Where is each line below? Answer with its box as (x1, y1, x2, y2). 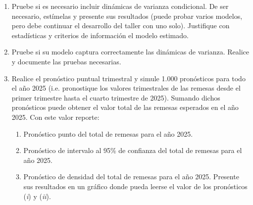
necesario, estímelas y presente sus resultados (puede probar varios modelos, (11, 10, 243, 21)
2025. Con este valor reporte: (11, 111, 100, 122)
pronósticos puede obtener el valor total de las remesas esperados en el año (11, 102, 239, 112)
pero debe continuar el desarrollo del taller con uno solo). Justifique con (11, 20, 230, 31)
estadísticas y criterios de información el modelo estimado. (11, 30, 189, 40)
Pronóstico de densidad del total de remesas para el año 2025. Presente (23, 171, 239, 182)
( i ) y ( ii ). (23, 191, 51, 201)
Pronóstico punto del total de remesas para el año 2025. (23, 128, 193, 139)
